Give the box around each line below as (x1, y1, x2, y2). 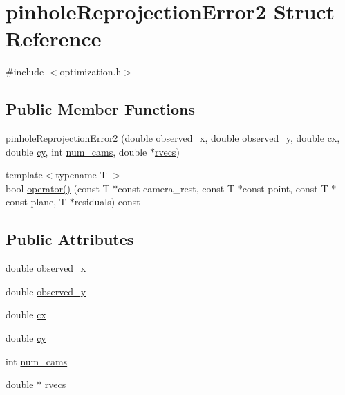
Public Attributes (6, 228, 134, 250)
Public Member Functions (6, 98, 195, 120)
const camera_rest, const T (118, 181, 235, 195)
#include (6, 64, 44, 79)
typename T (55, 167, 107, 182)
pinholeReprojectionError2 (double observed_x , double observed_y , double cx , (6, 131, 340, 145)
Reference (6, 24, 102, 53)
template (6, 167, 43, 182)
